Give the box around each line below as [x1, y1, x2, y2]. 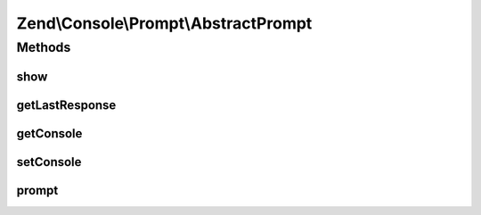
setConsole [16, 154, 82, 170]
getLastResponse [16, 97, 117, 112]
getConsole [16, 126, 83, 141]
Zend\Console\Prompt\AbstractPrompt [16, 13, 313, 33]
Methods [16, 39, 71, 55]
